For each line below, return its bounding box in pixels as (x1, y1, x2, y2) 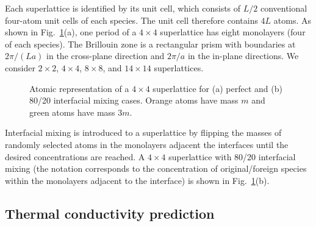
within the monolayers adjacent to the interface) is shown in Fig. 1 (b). (5, 174, 270, 186)
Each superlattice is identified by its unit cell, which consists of (5, 2, 241, 14)
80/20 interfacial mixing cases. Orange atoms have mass (29, 94, 239, 107)
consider (5, 61, 35, 74)
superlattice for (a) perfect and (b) (153, 82, 282, 94)
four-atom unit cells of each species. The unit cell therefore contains (5, 13, 258, 26)
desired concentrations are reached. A (5, 150, 145, 163)
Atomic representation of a (29, 82, 129, 94)
